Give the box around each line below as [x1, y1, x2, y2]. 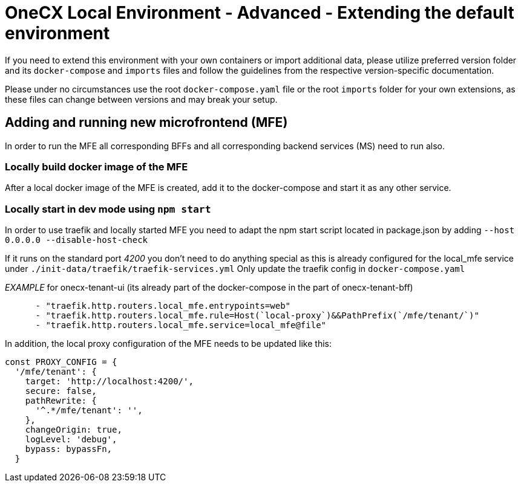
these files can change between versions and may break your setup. [5, 94, 278, 105]
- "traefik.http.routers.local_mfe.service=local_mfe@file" [35, 320, 327, 331]
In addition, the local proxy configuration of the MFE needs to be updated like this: [5, 338, 332, 349]
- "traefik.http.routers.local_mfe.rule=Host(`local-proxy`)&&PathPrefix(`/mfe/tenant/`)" [35, 311, 479, 321]
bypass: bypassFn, [25, 444, 113, 454]
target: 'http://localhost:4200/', [25, 376, 194, 387]
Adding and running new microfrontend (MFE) [5, 115, 288, 131]
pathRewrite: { [25, 396, 97, 406]
